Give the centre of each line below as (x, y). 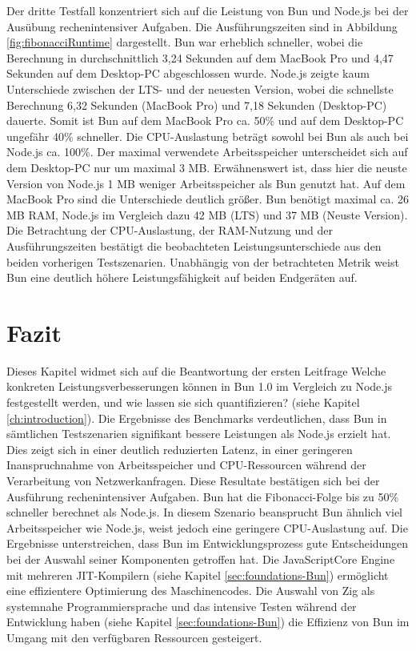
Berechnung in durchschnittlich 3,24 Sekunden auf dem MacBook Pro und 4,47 (200, 57)
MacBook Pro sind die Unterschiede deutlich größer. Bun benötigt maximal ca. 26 (208, 199)
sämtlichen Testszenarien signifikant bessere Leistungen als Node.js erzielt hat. (199, 434)
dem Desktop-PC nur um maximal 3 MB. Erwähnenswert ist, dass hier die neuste (207, 167)
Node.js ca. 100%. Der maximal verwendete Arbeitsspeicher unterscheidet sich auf (207, 152)
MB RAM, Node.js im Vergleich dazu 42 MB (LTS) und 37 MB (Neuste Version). (207, 214)
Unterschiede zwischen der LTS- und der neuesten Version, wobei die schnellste (200, 88)
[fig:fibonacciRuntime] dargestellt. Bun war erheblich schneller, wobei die (185, 42)
